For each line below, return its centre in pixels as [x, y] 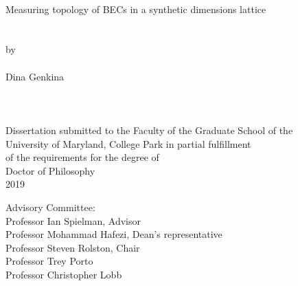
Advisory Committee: [50, 207]
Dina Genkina [35, 76]
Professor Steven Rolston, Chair [73, 247]
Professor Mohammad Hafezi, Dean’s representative [114, 234]
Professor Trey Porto [49, 261]
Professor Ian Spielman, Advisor [73, 220]
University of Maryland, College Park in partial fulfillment [128, 143]
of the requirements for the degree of [82, 157]
